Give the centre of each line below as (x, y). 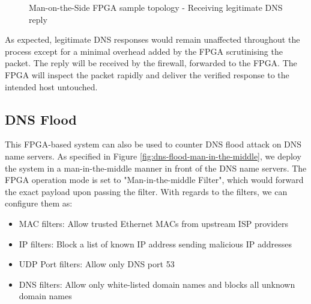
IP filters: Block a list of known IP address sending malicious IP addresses (155, 244)
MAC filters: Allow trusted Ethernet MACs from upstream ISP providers (154, 223)
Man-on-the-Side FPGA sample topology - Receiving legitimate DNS (156, 7)
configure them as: (39, 203)
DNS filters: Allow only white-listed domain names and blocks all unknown (157, 284)
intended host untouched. (51, 86)
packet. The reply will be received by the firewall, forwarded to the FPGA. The (151, 63)
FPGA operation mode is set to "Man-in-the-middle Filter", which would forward (154, 180)
